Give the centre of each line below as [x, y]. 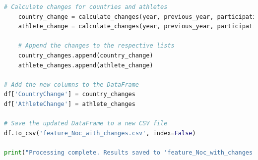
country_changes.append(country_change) [86, 55]
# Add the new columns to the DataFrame [72, 84]
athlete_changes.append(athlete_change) [86, 65]
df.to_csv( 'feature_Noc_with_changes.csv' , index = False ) [100, 133]
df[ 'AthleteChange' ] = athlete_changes [70, 104]
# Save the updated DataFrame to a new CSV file [86, 124]
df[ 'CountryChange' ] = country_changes [70, 94]
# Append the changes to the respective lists [96, 46]
